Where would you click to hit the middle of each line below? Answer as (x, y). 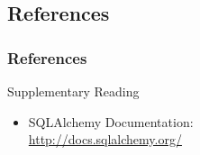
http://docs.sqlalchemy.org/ (105, 139)
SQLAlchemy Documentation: (111, 121)
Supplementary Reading (73, 91)
